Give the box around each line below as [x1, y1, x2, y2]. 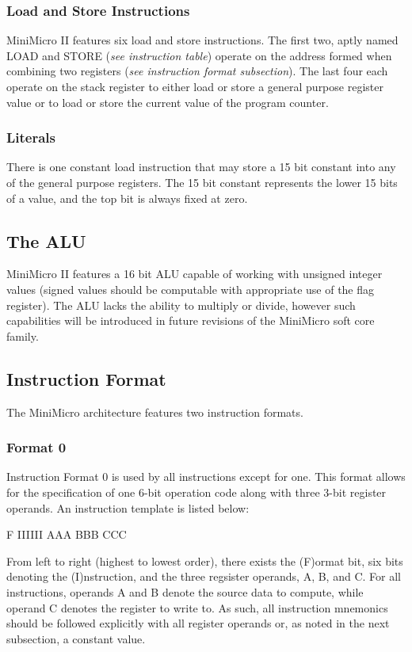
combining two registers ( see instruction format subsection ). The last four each [6, 63, 388, 79]
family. [6, 327, 39, 344]
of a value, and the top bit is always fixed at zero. [6, 189, 248, 206]
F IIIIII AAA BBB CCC [6, 526, 127, 543]
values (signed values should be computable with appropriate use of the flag [6, 280, 375, 297]
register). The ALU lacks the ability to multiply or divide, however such [6, 296, 356, 313]
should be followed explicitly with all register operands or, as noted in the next [6, 615, 390, 631]
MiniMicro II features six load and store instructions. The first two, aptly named [6, 32, 399, 48]
